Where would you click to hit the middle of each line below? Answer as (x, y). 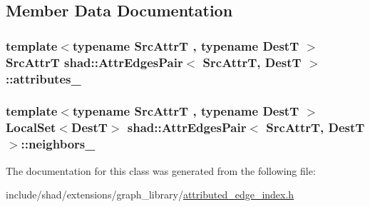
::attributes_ (43, 78)
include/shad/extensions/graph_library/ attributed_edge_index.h (150, 195)
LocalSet (31, 127)
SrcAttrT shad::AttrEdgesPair (94, 62)
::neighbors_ (58, 144)
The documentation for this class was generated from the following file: (161, 170)
